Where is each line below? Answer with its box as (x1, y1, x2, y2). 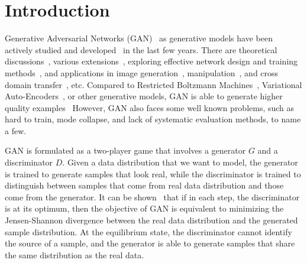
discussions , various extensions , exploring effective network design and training (5, 55, 298, 67)
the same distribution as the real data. (5, 248, 144, 261)
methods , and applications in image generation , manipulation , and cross (5, 66, 279, 79)
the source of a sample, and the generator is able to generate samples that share (5, 237, 295, 249)
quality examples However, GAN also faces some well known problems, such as (5, 101, 295, 113)
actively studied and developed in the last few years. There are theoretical (5, 43, 277, 56)
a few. (5, 124, 27, 137)
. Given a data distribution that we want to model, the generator (62, 156, 298, 168)
